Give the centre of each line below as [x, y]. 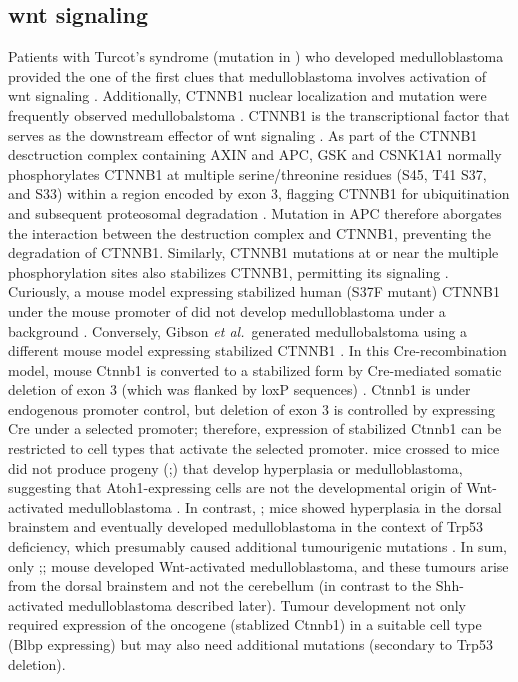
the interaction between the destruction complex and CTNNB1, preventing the [249, 232]
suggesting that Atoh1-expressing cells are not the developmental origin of [235, 487]
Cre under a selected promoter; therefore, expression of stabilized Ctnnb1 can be [255, 428]
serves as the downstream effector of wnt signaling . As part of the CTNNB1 [243, 134]
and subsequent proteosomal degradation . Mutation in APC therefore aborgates [255, 212]
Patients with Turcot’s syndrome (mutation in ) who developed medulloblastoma [256, 56]
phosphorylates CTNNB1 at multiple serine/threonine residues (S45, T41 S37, [247, 173]
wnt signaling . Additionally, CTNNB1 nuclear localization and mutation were [247, 95]
